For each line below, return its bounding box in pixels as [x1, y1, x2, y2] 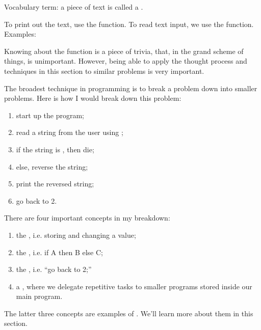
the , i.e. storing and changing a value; [16, 229, 136, 240]
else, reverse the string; [16, 161, 88, 172]
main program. [16, 291, 63, 301]
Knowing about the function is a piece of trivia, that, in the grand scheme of [4, 45, 244, 56]
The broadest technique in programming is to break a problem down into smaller [4, 82, 257, 93]
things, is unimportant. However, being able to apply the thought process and [4, 56, 247, 66]
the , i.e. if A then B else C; [16, 246, 103, 257]
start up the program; [16, 109, 85, 120]
